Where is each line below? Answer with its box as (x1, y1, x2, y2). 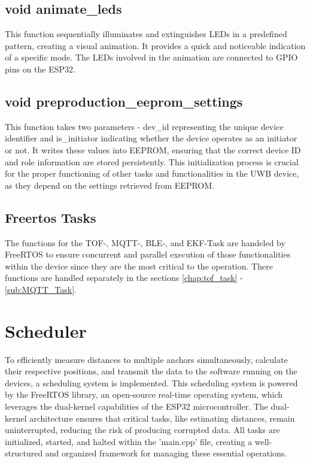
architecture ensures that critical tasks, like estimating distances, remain (29, 411, 295, 424)
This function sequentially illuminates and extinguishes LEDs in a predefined (5, 28, 287, 40)
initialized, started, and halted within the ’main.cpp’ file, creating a (5, 435, 253, 447)
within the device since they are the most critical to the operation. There (5, 259, 273, 272)
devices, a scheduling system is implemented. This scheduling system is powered (5, 376, 298, 389)
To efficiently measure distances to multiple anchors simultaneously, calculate (5, 353, 288, 365)
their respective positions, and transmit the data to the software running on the (5, 365, 297, 377)
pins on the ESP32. (5, 62, 75, 75)
